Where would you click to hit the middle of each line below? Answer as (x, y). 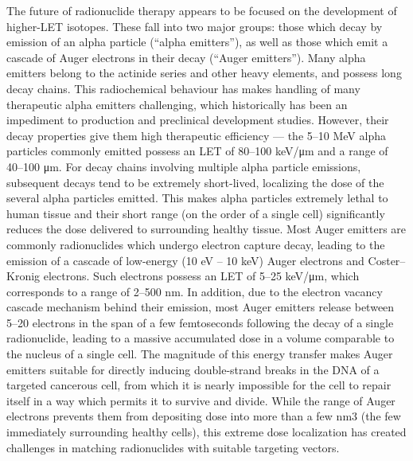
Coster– (387, 260)
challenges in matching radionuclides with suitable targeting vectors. (173, 447)
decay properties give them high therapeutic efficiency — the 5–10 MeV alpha (196, 135)
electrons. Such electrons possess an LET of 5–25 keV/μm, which (201, 276)
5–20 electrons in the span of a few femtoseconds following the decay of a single (200, 322)
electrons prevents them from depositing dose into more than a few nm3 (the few (204, 416)
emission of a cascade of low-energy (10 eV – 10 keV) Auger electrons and (185, 260)
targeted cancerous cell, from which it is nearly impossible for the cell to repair (199, 385)
